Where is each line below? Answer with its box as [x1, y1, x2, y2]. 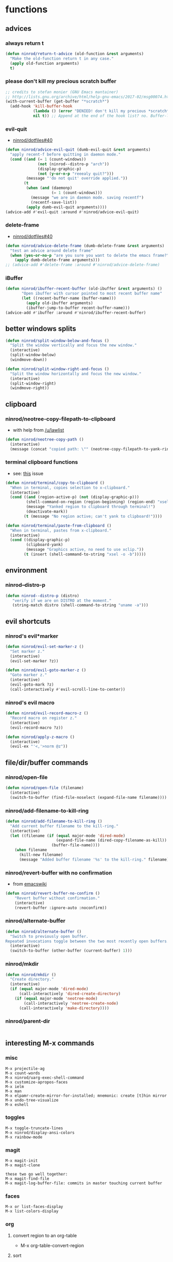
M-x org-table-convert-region [20, 1242, 84, 1249]
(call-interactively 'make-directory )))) [19, 1005, 110, 1011]
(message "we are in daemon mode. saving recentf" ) [30, 195, 144, 200]
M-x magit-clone [5, 1163, 40, 1168]
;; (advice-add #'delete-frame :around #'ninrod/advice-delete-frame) [5, 262, 160, 268]
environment [5, 566, 47, 575]
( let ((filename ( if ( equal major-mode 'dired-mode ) [10, 833, 126, 838]
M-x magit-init [5, 1158, 38, 1164]
